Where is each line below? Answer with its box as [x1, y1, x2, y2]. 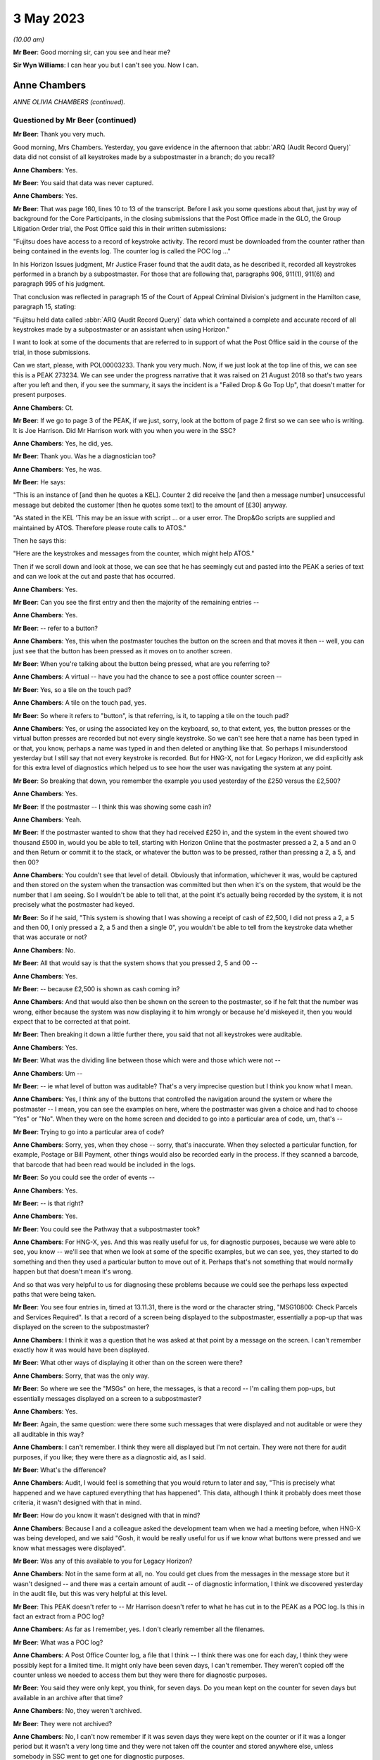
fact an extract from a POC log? [13, 1612, 105, 1621]
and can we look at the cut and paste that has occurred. [13, 572, 175, 581]
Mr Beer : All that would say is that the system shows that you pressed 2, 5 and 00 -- [13, 959, 258, 967]
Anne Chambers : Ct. [13, 403, 74, 412]
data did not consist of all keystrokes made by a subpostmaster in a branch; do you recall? [13, 153, 275, 161]
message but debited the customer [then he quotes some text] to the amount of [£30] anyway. [13, 501, 288, 509]
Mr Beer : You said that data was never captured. [13, 178, 154, 187]
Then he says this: [13, 536, 66, 545]
